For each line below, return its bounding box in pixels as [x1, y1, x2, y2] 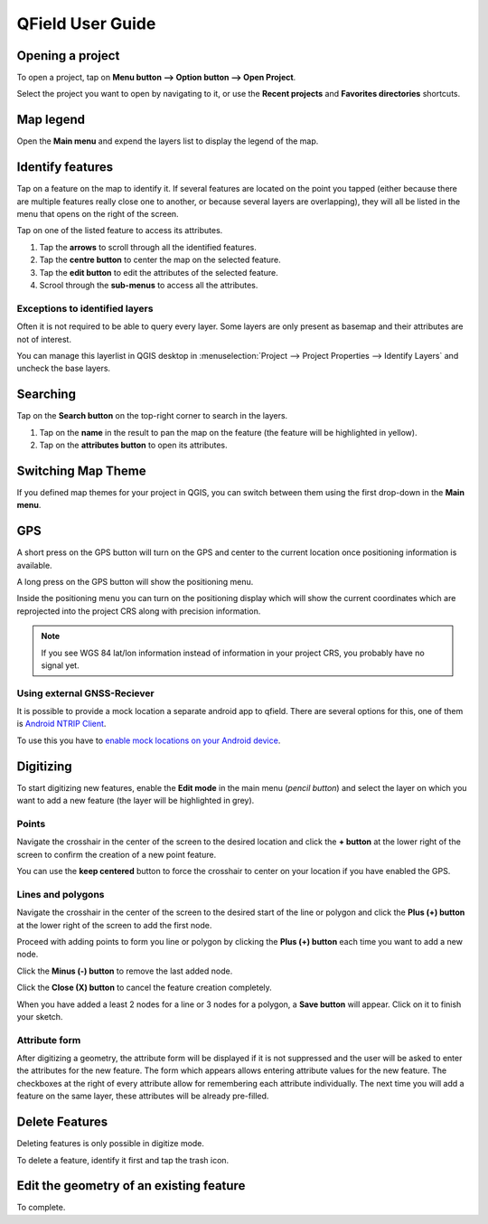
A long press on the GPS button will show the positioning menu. [16, 576, 254, 587]
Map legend [16, 112, 86, 127]
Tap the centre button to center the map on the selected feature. [39, 254, 281, 266]
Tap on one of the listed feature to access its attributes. [16, 225, 223, 236]
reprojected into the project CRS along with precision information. [16, 606, 261, 617]
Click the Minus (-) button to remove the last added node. [16, 965, 233, 976]
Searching [16, 387, 77, 402]
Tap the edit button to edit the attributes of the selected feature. [39, 267, 279, 278]
